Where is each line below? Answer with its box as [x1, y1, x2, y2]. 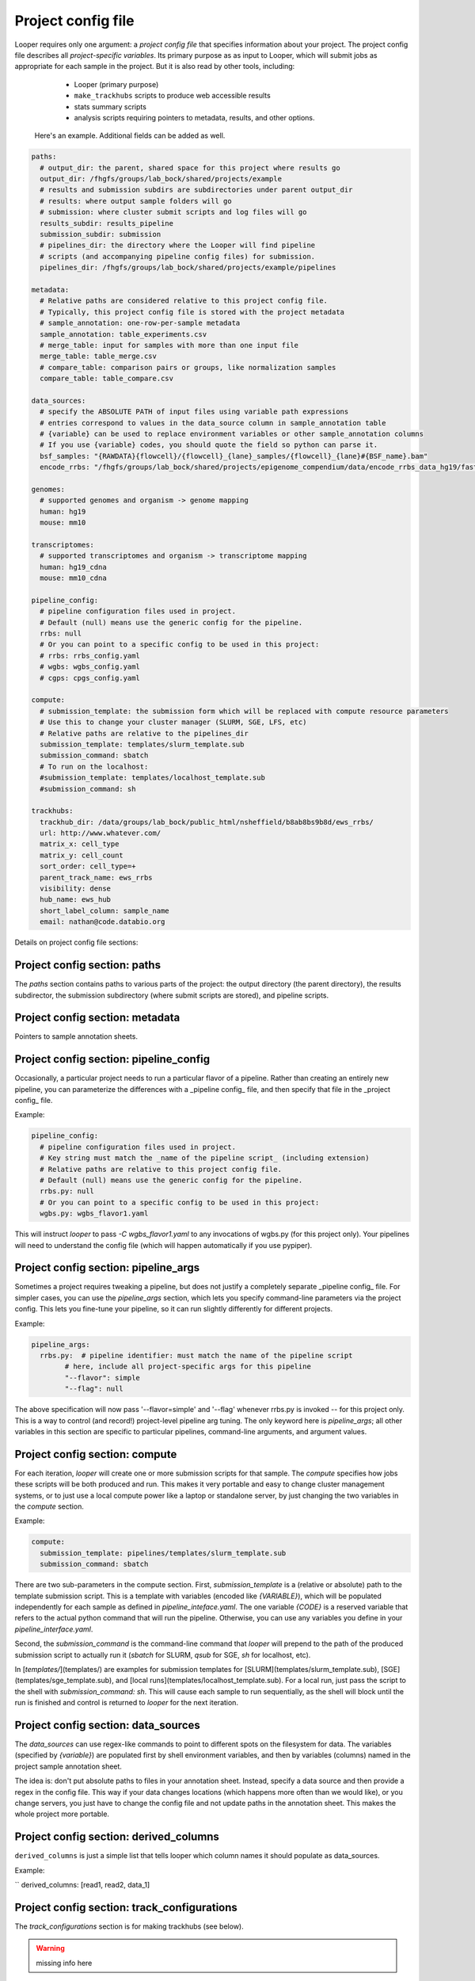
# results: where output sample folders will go [40, 197, 233, 205]
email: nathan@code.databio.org [40, 918, 165, 926]
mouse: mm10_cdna [40, 574, 107, 582]
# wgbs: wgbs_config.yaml [40, 662, 140, 671]
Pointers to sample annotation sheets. [14, 1032, 139, 1041]
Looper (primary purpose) [74, 79, 159, 89]
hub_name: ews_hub [40, 895, 111, 904]
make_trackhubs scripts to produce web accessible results [74, 91, 271, 101]
